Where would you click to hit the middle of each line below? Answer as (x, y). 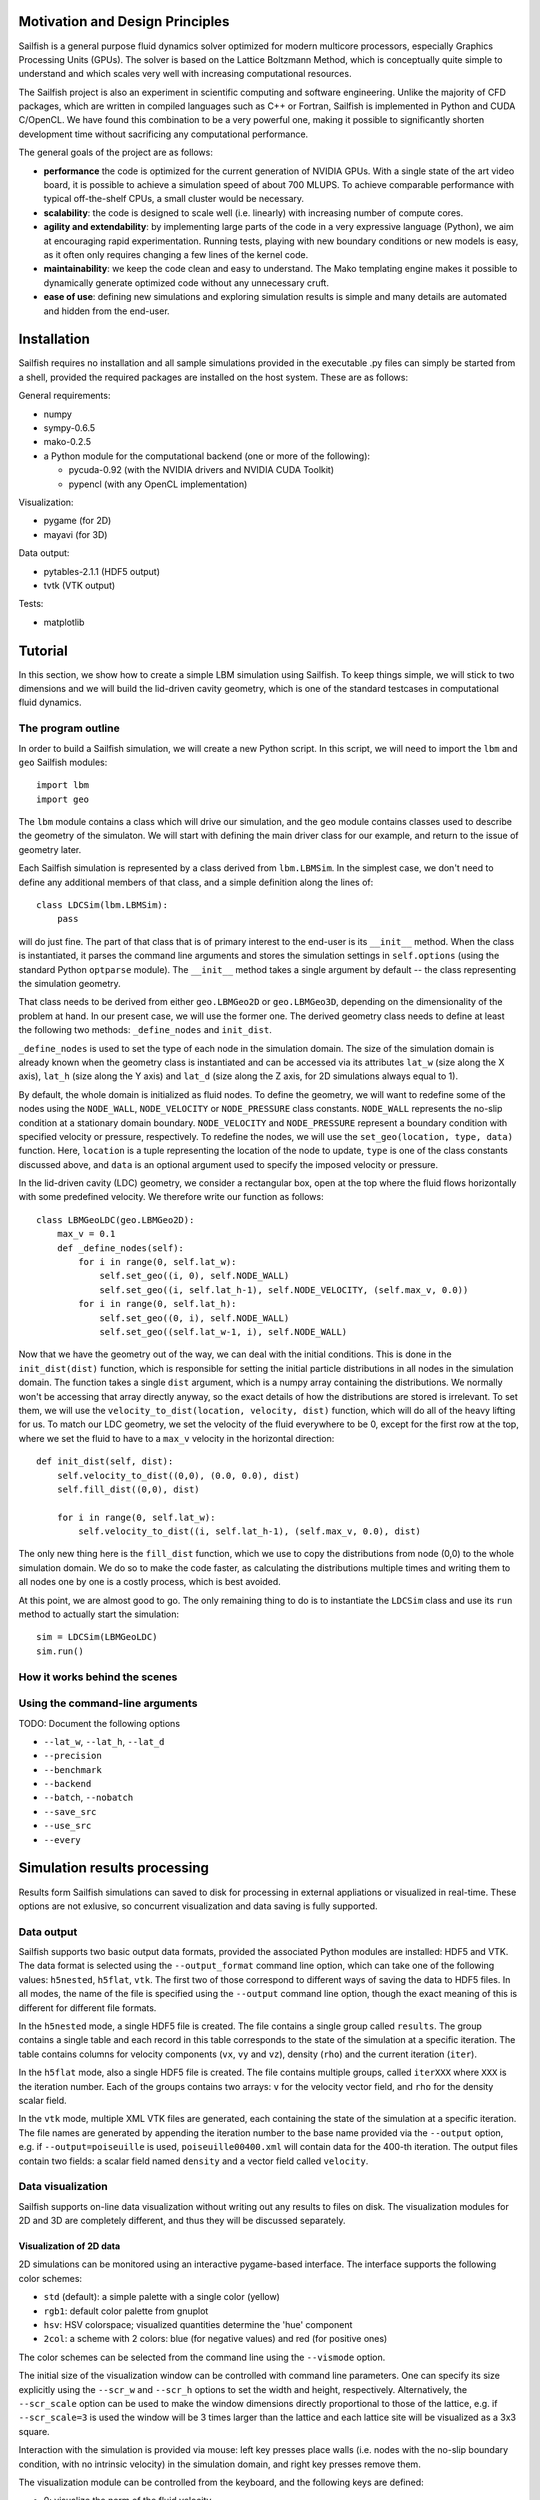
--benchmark (72, 1769)
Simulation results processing (114, 1868)
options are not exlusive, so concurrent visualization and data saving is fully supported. (198, 1906)
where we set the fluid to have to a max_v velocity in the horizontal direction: (176, 1438)
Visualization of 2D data (69, 2246)
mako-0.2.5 (67, 442)
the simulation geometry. (70, 983)
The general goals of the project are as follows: (116, 152)
